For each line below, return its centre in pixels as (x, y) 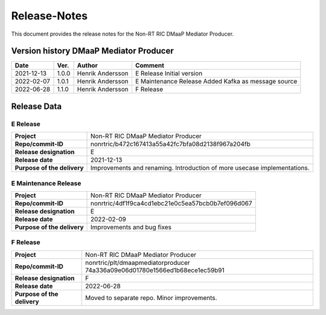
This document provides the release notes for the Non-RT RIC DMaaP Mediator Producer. (123, 34)
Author (87, 65)
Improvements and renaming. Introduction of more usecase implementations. (200, 168)
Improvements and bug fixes (131, 227)
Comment (149, 65)
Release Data (37, 106)
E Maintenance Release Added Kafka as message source (216, 82)
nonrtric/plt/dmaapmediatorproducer (138, 262)
